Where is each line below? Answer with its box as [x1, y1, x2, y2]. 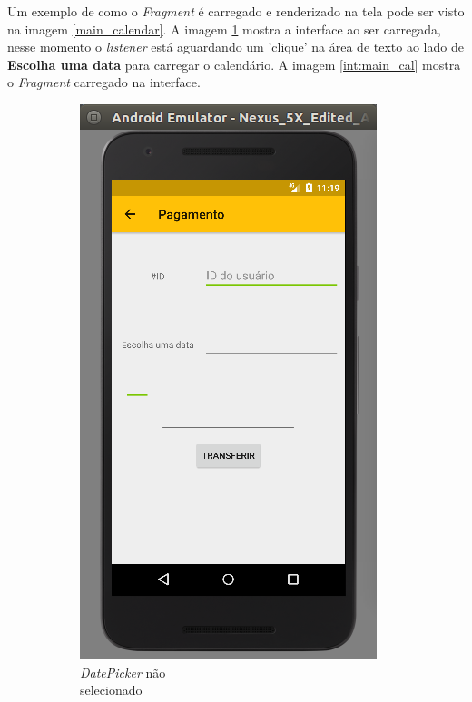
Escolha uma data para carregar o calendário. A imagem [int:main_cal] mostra [7, 54, 461, 73]
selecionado [80, 680, 143, 699]
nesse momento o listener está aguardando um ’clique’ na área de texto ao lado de [7, 37, 464, 56]
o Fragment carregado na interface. [7, 73, 201, 92]
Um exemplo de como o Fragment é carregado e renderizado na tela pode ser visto [7, 2, 465, 20]
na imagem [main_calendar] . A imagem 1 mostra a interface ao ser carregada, [7, 19, 441, 38]
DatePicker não [80, 662, 166, 681]
